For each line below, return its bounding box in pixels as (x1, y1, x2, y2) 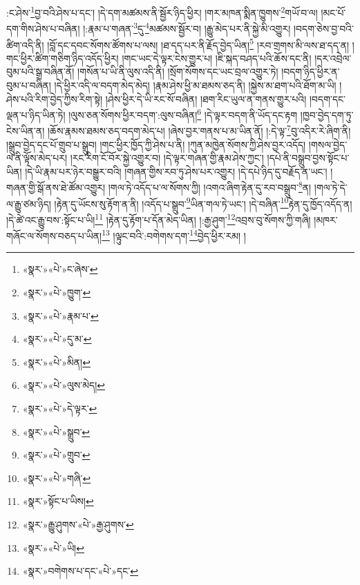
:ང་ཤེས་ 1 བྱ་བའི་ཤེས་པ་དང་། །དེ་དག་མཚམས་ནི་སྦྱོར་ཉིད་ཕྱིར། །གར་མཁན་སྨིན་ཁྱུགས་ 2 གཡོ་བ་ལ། (6, 3, 318, 19)
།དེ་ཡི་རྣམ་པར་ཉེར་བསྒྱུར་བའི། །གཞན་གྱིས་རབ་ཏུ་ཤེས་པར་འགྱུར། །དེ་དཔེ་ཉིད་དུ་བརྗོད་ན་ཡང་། (25, 164, 328, 178)
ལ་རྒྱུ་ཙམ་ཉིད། (6, 196, 51, 211)
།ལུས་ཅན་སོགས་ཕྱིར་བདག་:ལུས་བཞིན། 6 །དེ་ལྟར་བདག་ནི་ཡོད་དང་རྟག (68, 106, 298, 122)
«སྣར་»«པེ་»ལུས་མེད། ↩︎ (22, 378, 106, 392)
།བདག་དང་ (309, 91, 346, 106)
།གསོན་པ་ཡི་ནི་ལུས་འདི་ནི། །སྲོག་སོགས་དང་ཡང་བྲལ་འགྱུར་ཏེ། (77, 64, 278, 79)
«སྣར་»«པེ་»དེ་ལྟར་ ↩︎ (22, 401, 97, 415)
